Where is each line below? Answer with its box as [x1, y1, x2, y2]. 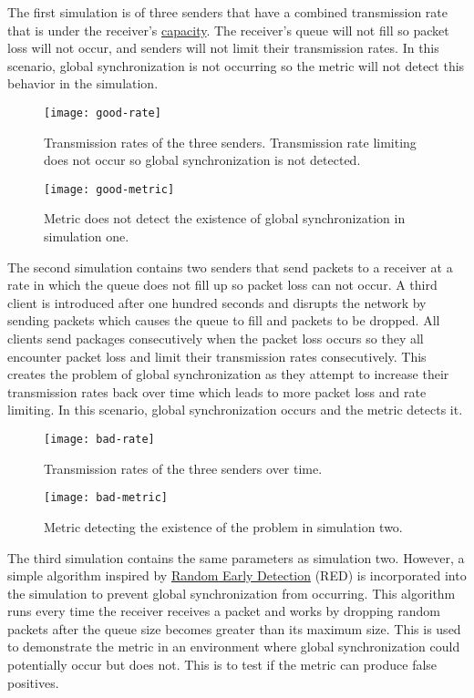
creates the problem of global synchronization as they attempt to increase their [7, 364, 449, 384]
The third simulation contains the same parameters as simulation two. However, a [7, 548, 465, 567]
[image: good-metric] [44, 182, 175, 196]
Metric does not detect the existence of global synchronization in [44, 209, 406, 228]
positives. [7, 672, 59, 692]
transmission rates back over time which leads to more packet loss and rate [7, 382, 427, 401]
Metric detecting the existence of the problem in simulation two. [44, 517, 403, 536]
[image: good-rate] [44, 106, 161, 119]
